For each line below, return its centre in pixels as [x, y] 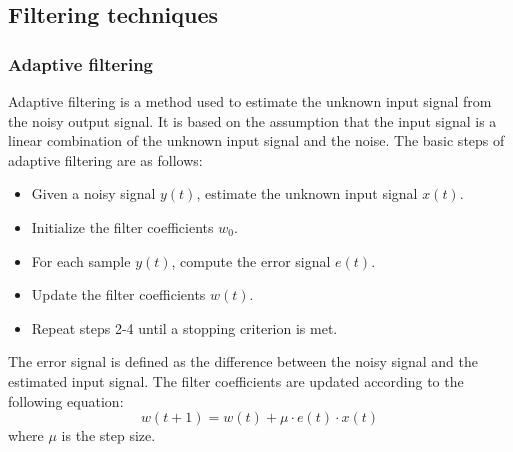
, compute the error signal [251, 260]
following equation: [66, 400]
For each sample [81, 260]
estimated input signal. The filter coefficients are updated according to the [236, 380]
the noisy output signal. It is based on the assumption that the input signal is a [252, 120]
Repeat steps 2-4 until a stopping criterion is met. [184, 327]
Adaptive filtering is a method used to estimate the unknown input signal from [250, 101]
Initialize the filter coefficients [122, 226]
